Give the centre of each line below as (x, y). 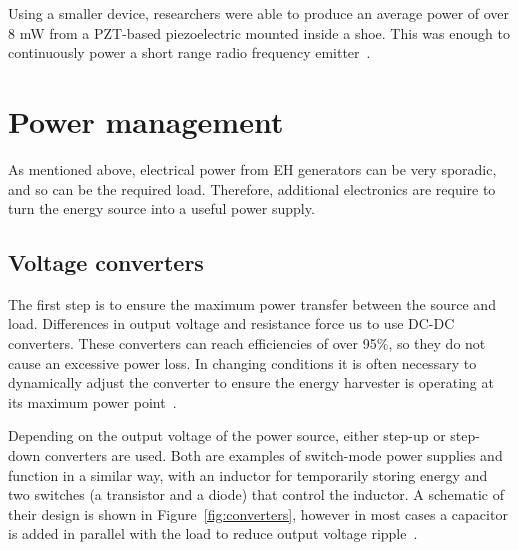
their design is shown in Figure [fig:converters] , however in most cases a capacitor (258, 513)
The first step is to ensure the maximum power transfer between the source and (252, 303)
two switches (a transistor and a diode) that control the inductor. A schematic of (256, 494)
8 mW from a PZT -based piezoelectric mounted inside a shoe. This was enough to (259, 32)
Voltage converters (106, 262)
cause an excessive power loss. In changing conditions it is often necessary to (242, 362)
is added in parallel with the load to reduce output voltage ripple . (213, 533)
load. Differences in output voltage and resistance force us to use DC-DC (231, 323)
